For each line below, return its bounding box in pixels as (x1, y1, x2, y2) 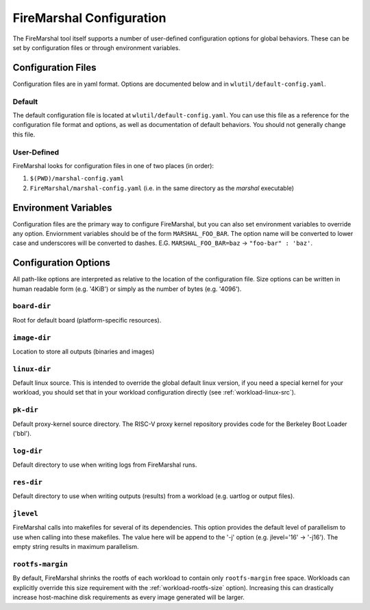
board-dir (12, 302, 51, 311)
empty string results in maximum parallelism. (12, 543, 140, 551)
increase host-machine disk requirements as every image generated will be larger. (12, 594, 245, 602)
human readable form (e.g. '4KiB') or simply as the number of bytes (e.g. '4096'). (12, 285, 242, 293)
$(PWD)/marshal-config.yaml (29, 175, 125, 183)
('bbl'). (12, 430, 32, 438)
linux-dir (12, 364, 51, 373)
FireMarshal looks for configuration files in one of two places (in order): (12, 161, 214, 169)
